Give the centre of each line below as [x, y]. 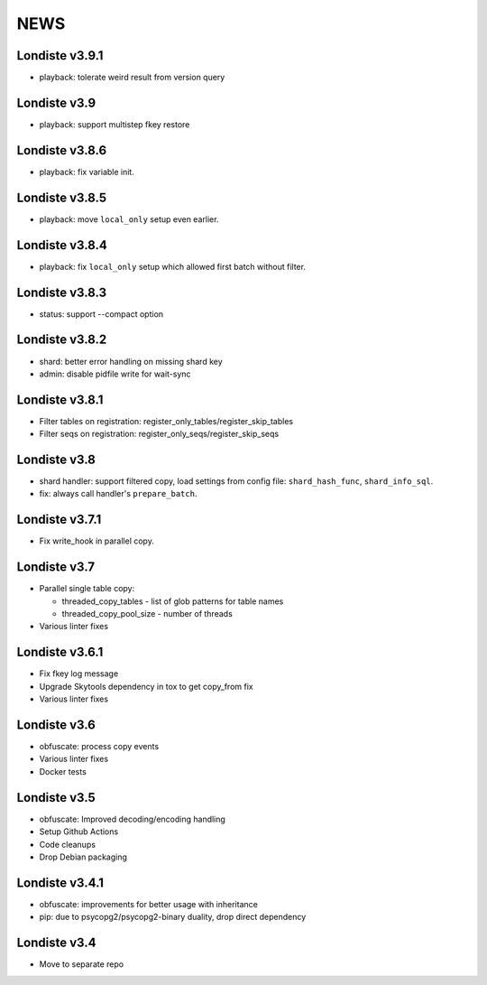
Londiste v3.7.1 [59, 520]
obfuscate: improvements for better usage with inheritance [149, 904]
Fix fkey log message [79, 674]
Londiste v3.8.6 [62, 150]
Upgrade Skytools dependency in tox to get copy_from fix [146, 686]
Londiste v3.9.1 [60, 56]
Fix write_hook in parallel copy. [97, 541]
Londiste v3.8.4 [62, 245]
